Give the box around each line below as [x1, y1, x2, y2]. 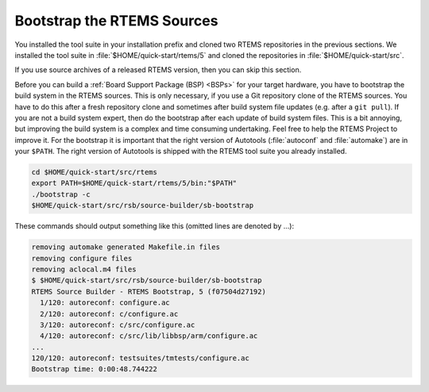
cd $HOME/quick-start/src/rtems [31, 167, 158, 177]
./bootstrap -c [31, 190, 91, 198]
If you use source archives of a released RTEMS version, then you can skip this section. [14, 65, 302, 75]
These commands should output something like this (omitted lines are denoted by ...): [14, 221, 294, 231]
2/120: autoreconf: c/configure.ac [40, 309, 179, 318]
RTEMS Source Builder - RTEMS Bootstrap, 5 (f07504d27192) [31, 286, 266, 296]
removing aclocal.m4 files [31, 264, 137, 274]
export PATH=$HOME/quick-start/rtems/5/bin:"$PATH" [31, 179, 238, 188]
